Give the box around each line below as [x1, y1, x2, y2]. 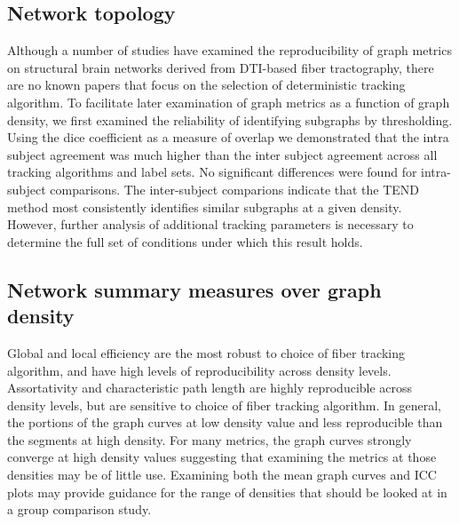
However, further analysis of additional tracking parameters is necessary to [7, 215, 414, 234]
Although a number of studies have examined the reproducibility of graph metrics [7, 41, 452, 60]
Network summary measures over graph [7, 275, 382, 303]
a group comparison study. [7, 500, 152, 519]
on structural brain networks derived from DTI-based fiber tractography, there [7, 58, 434, 76]
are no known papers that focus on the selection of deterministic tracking [7, 75, 406, 94]
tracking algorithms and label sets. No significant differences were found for [7, 163, 417, 181]
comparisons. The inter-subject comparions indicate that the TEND [50, 179, 420, 198]
